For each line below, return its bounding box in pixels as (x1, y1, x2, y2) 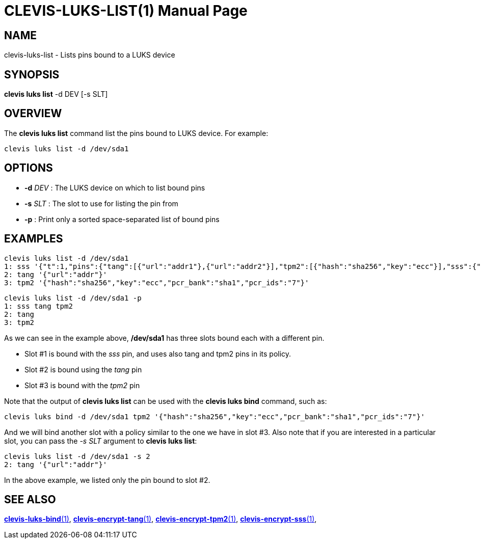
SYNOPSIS (4, 68, 60, 81)
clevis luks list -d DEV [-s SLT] (4, 90, 108, 99)
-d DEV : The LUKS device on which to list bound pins (24, 183, 205, 192)
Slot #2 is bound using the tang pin (24, 365, 142, 374)
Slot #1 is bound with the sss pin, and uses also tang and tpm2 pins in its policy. (24, 349, 291, 358)
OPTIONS (4, 161, 53, 175)
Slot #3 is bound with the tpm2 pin (24, 381, 140, 390)
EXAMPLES (4, 232, 63, 246)
